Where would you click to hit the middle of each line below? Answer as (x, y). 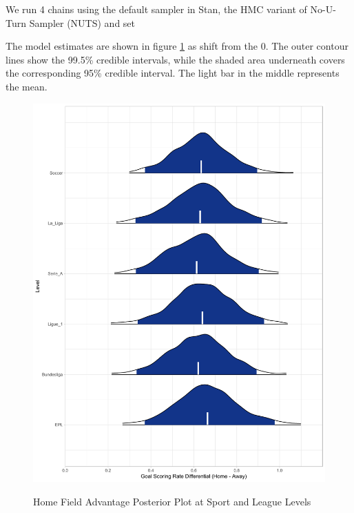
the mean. (27, 86)
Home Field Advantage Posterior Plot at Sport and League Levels (172, 502)
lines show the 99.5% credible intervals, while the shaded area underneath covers (175, 59)
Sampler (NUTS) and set (82, 22)
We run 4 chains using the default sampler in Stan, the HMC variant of (156, 9)
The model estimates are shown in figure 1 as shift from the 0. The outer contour (177, 46)
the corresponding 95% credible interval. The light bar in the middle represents (173, 73)
